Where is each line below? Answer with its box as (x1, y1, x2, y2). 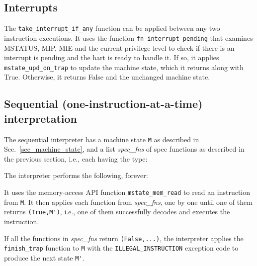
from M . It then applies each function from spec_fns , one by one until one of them (4, 196, 253, 207)
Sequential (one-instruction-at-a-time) (4, 96, 203, 111)
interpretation (4, 110, 77, 126)
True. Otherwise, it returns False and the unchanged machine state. (4, 72, 210, 82)
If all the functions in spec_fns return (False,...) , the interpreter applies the (4, 233, 244, 243)
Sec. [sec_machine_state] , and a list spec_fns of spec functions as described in (4, 144, 245, 154)
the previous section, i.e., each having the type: (4, 153, 148, 164)
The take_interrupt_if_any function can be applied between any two (4, 23, 220, 33)
